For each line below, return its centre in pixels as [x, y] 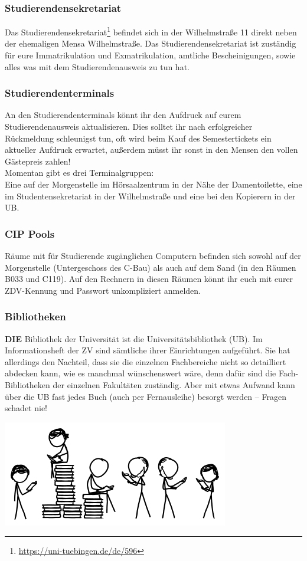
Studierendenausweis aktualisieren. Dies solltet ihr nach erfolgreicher [129, 127]
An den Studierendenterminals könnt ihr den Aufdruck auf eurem [123, 115]
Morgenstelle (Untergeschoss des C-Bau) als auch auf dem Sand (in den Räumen [151, 267]
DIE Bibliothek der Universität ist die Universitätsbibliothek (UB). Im [134, 338]
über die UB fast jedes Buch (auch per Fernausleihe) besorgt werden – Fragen [146, 396]
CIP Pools [30, 233]
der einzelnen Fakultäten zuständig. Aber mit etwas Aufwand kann [174, 385]
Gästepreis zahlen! [38, 161]
